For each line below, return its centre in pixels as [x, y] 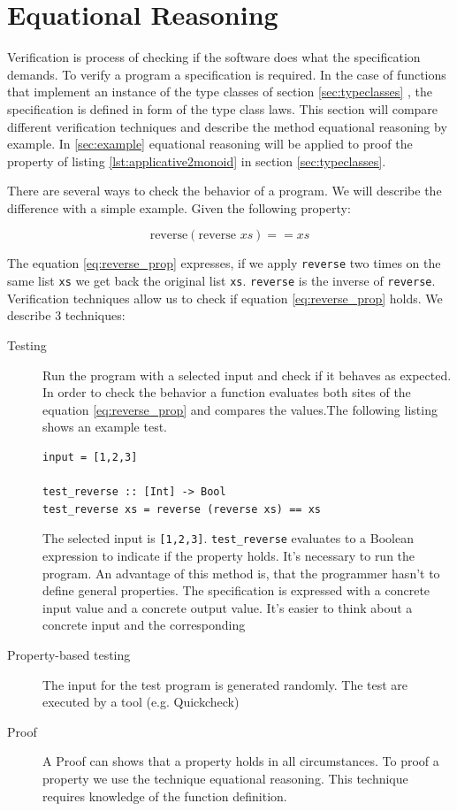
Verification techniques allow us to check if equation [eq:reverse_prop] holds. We [225, 298]
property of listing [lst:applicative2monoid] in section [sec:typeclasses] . [197, 161]
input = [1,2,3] [90, 457]
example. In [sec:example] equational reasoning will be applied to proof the [210, 144]
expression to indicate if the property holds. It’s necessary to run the [229, 555]
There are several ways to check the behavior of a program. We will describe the [225, 191]
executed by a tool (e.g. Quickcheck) [141, 702]
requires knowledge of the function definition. [165, 796]
